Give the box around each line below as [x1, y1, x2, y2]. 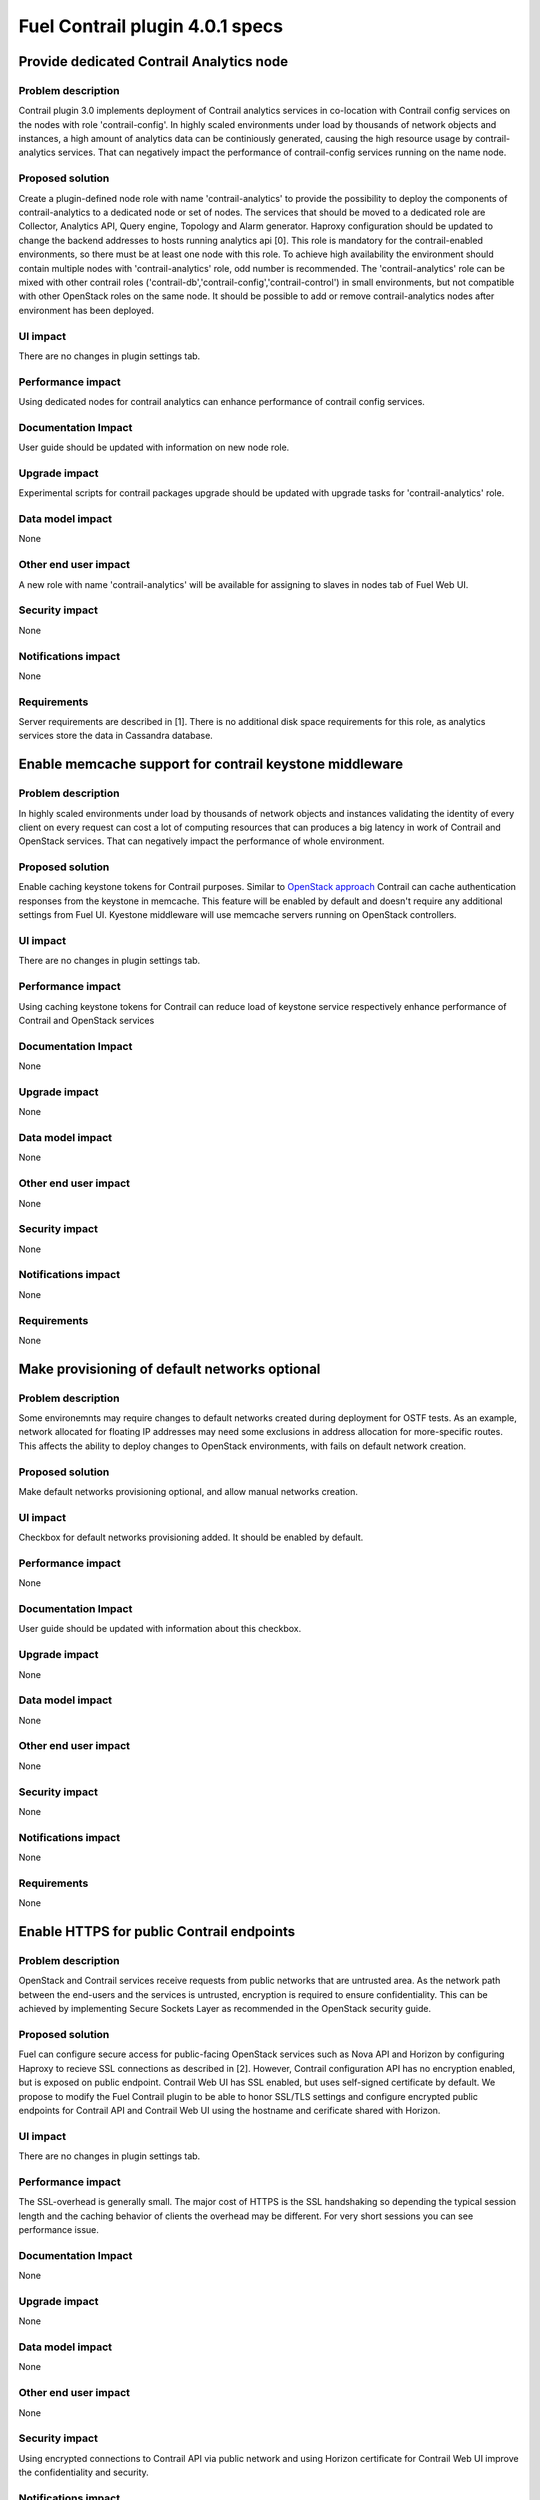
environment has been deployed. [18, 304, 155, 316]
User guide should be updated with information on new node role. [18, 441, 290, 454]
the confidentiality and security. [18, 2466, 149, 2479]
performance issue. [18, 2223, 100, 2235]
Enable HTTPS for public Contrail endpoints [18, 1923, 296, 1940]
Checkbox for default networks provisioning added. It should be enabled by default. [18, 1531, 364, 1544]
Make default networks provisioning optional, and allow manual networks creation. [18, 1486, 359, 1497]
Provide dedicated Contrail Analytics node [18, 53, 289, 70]
